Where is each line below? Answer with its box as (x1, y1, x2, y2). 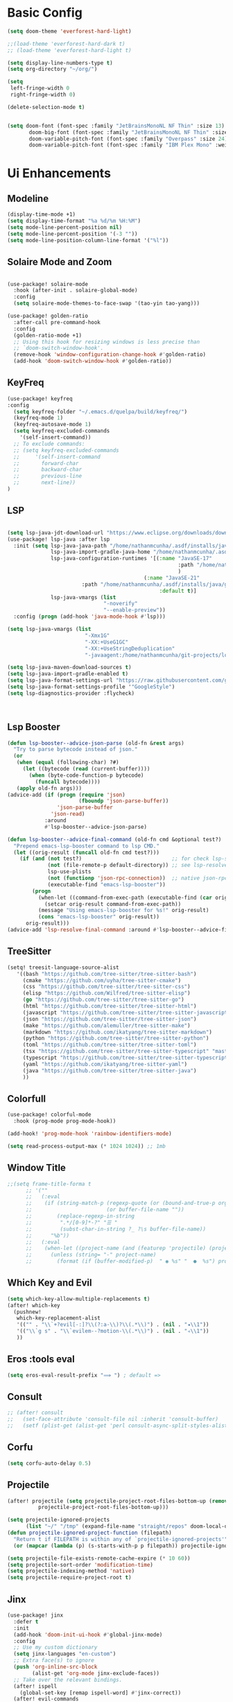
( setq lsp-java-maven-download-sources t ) (7, 664, 132, 671)
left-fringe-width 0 (10, 85, 70, 92)
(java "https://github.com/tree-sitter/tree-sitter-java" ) (22, 1067, 197, 1074)
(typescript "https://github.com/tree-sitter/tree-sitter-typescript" (22, 1054, 231, 1061)
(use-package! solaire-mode (7, 280, 89, 287)
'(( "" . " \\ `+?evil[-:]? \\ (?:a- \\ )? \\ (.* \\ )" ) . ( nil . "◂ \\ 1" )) (16, 1321, 209, 1329)
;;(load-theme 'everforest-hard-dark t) (7, 40, 126, 47)
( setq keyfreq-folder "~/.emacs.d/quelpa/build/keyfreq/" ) (13, 408, 188, 415)
